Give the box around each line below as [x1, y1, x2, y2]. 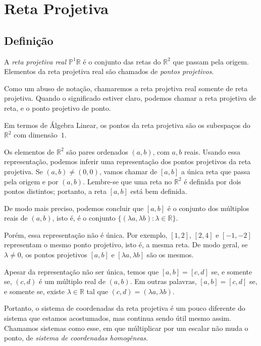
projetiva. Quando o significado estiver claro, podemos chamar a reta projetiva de [4, 93, 256, 103]
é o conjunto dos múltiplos [167, 202, 249, 213]
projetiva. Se [4, 166, 43, 176]
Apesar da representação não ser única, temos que [4, 266, 159, 276]
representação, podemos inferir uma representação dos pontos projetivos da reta [4, 156, 251, 167]
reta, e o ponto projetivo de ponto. [4, 102, 111, 113]
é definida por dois [184, 176, 241, 186]
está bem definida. [130, 186, 187, 196]
